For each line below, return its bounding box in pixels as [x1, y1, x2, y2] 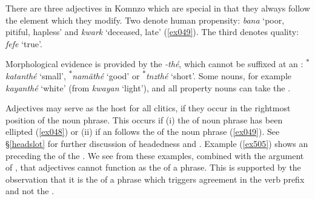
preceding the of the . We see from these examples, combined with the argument [5, 149, 304, 161]
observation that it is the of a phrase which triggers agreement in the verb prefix [5, 172, 305, 185]
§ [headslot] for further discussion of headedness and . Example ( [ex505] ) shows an [5, 137, 308, 149]
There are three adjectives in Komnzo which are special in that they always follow [5, 2, 310, 14]
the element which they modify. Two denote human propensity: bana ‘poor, [5, 13, 285, 26]
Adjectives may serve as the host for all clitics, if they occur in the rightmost [5, 102, 291, 114]
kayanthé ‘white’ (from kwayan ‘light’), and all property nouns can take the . [5, 81, 291, 94]
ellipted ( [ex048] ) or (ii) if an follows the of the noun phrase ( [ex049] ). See [5, 125, 280, 138]
